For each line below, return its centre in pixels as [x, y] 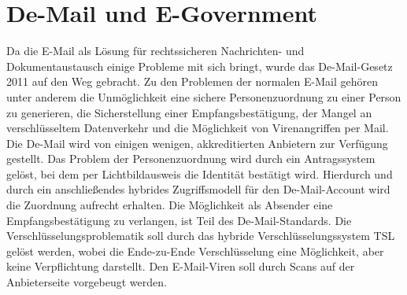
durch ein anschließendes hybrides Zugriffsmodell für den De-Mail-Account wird [198, 189]
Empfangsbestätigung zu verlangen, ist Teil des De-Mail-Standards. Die [179, 220]
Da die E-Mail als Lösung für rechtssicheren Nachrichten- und [155, 51]
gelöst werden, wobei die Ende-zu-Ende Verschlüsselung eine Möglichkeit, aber [195, 251]
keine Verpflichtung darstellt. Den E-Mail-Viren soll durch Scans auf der [181, 266]
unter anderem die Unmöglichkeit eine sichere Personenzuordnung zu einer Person [204, 96]
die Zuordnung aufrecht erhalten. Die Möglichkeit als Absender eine [170, 205]
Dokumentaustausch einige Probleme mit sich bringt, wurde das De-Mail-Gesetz [200, 66]
